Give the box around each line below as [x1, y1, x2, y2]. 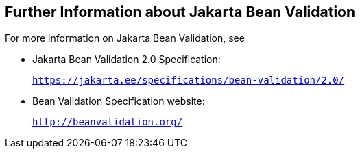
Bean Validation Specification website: [32, 95, 205, 107]
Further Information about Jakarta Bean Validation [5, 3, 356, 21]
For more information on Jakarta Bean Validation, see [5, 32, 245, 44]
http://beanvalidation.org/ [32, 116, 183, 128]
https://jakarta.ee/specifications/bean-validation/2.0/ [32, 75, 345, 86]
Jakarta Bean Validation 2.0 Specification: [32, 53, 221, 66]
